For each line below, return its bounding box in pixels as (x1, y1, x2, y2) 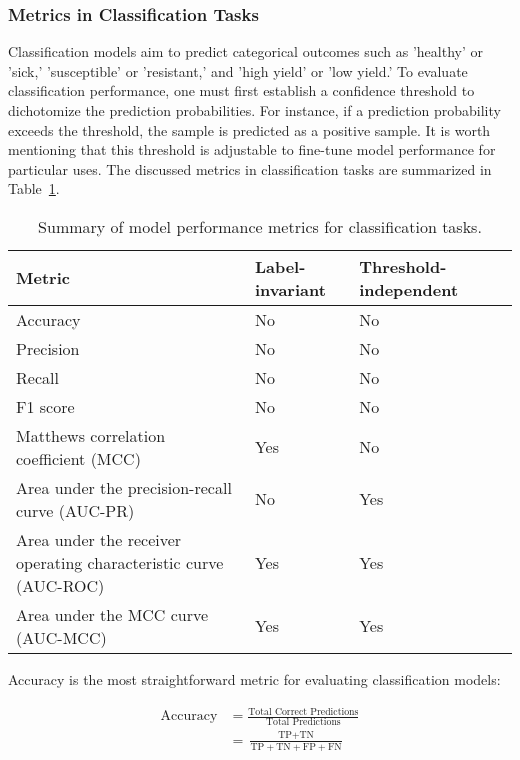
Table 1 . (8, 178, 60, 199)
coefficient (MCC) (16, 446, 141, 470)
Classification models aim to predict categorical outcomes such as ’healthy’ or (8, 41, 483, 62)
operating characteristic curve (16, 550, 224, 574)
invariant (254, 277, 326, 301)
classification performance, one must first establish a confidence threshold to (8, 80, 475, 101)
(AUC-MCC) (16, 625, 107, 649)
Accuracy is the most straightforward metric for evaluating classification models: (8, 668, 501, 689)
